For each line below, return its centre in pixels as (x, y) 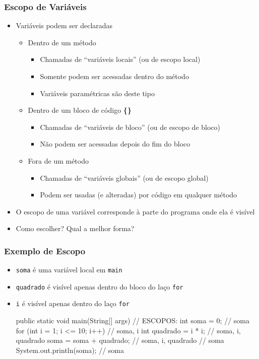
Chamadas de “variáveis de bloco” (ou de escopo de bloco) (130, 127)
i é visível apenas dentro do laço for (73, 303)
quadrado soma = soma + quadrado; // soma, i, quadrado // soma (120, 340)
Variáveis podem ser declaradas (64, 25)
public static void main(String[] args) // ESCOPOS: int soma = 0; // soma (133, 320)
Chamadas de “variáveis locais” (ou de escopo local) (120, 59)
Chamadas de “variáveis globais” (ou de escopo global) (124, 177)
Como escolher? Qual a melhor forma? (75, 228)
